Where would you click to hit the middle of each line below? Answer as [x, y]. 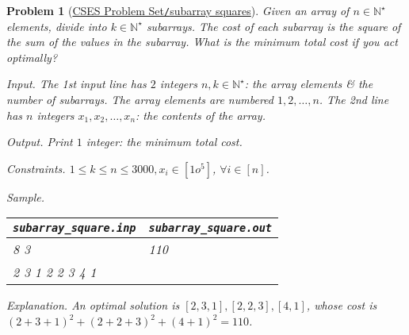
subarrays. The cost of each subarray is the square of [273, 26]
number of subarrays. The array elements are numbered [140, 100]
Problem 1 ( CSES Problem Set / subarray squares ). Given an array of [178, 10]
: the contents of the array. [201, 115]
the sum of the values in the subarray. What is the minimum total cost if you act [202, 42]
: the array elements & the [309, 84]
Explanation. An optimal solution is [93, 305]
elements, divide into [57, 26]
